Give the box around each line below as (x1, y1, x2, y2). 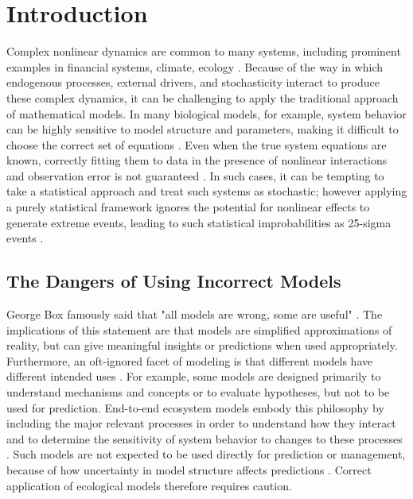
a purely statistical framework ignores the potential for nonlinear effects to (6, 199, 370, 215)
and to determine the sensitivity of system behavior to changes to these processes (6, 430, 403, 447)
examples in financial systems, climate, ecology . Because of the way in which (6, 58, 384, 75)
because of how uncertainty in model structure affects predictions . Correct (6, 461, 372, 478)
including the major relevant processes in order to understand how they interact (6, 415, 396, 431)
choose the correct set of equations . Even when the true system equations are (6, 136, 387, 153)
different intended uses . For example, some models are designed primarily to (6, 368, 381, 385)
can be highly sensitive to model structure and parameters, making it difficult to (6, 121, 399, 137)
